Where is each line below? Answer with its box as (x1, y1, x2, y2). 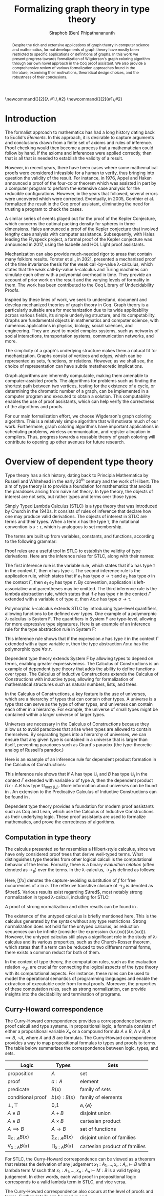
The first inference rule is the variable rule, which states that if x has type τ (5, 562, 155, 569)
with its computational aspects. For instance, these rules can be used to (5, 970, 150, 976)
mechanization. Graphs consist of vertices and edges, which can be (5, 353, 142, 359)
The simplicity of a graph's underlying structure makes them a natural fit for (5, 347, 158, 353)
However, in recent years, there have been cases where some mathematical (5, 164, 158, 170)
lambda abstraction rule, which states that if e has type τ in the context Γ (5, 591, 151, 597)
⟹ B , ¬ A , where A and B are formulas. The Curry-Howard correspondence (5, 1035, 157, 1041)
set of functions (80, 1126, 116, 1133)
